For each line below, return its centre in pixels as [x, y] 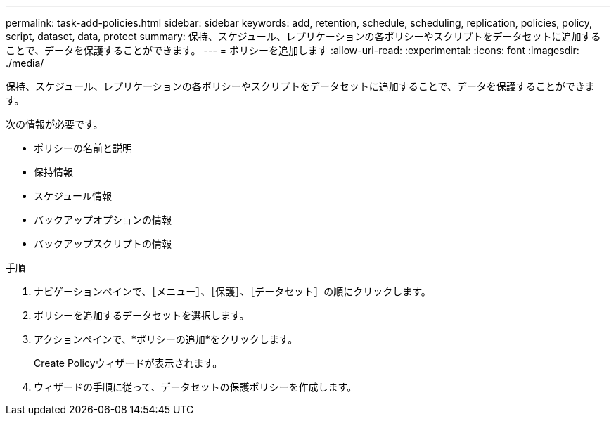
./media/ [25, 63]
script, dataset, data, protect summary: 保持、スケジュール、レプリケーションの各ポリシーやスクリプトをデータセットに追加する [303, 36]
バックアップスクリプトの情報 [103, 244]
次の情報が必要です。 [54, 124]
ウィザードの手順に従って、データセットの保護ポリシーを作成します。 [195, 387]
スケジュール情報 [73, 196]
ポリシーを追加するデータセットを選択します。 [142, 315]
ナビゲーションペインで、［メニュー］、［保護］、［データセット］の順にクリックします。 [232, 291]
